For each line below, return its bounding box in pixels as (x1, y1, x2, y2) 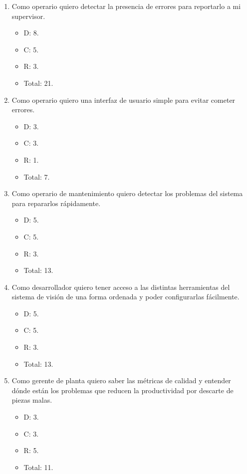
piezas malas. (11, 395, 52, 405)
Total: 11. (23, 462, 53, 472)
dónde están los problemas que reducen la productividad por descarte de (11, 385, 234, 395)
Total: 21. (23, 77, 53, 88)
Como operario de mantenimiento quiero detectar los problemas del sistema (11, 188, 243, 199)
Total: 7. (23, 171, 50, 182)
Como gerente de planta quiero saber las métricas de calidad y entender (11, 375, 231, 386)
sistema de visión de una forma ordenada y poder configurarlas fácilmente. (11, 291, 240, 302)
